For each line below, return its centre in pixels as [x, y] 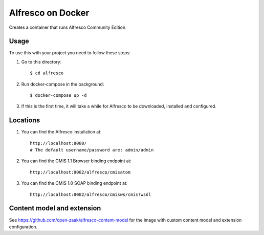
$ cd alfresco [47, 73]
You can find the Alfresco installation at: [61, 132]
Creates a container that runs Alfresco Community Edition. [68, 27]
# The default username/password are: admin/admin [92, 150]
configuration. [23, 227]
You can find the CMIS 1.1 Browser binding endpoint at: [76, 161]
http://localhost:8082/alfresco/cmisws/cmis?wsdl [91, 194]
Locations [24, 120]
